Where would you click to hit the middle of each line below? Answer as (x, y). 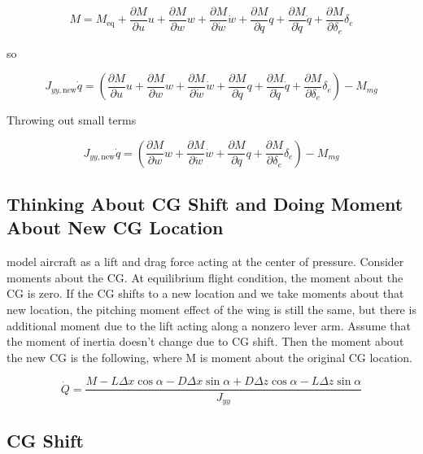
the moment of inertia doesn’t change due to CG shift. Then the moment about (205, 341)
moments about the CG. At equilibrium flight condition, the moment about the (205, 277)
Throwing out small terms (72, 120)
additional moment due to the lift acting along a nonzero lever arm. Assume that (209, 325)
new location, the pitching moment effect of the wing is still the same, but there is (211, 310)
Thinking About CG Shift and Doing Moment (205, 204)
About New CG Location (115, 227)
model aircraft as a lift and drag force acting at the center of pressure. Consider (205, 262)
